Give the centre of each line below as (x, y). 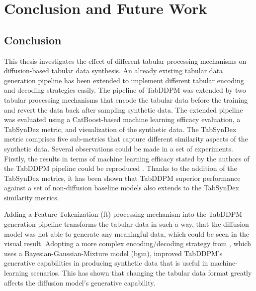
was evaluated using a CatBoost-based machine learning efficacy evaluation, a (122, 119)
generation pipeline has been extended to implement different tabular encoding (124, 80)
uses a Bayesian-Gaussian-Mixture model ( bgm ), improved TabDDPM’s (113, 253)
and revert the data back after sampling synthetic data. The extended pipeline (124, 109)
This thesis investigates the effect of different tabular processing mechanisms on (125, 61)
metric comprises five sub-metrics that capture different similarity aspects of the (126, 139)
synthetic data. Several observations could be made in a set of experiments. (119, 148)
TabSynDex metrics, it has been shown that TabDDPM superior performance (122, 178)
